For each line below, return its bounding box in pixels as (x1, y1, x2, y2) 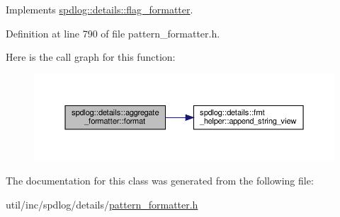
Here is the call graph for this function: (6, 49, 176, 64)
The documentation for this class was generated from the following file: (6, 173, 314, 188)
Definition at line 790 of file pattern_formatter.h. (6, 25, 220, 40)
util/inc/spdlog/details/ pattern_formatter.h (6, 197, 198, 211)
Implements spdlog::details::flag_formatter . (6, 2, 193, 16)
